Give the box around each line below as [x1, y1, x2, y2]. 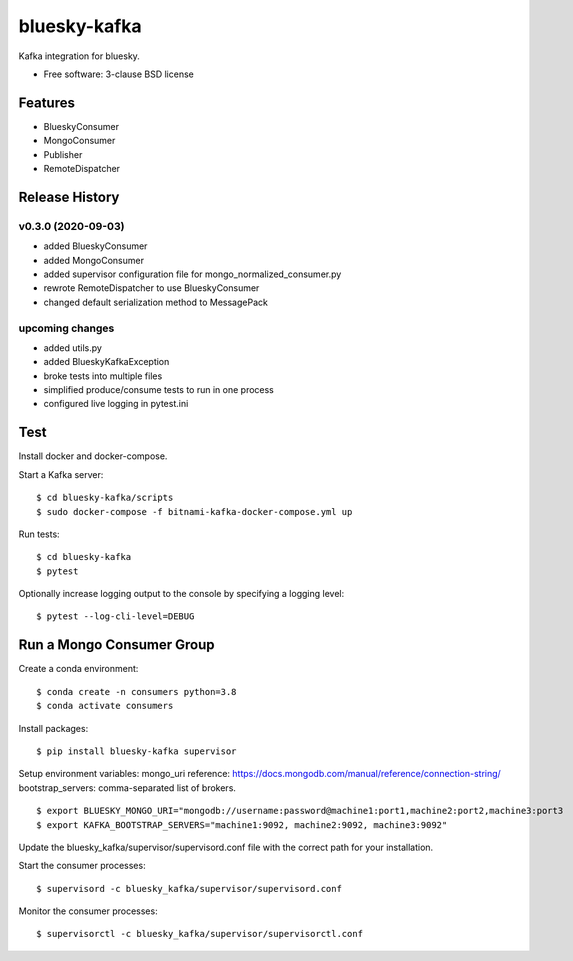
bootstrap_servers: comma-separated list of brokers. [18, 781, 237, 794]
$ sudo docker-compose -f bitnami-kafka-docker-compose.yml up [36, 506, 353, 517]
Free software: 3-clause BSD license [43, 68, 194, 80]
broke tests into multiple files [43, 370, 163, 382]
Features [18, 94, 75, 111]
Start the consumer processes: [18, 860, 146, 872]
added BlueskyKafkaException [43, 356, 170, 368]
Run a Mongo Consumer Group [18, 636, 215, 654]
